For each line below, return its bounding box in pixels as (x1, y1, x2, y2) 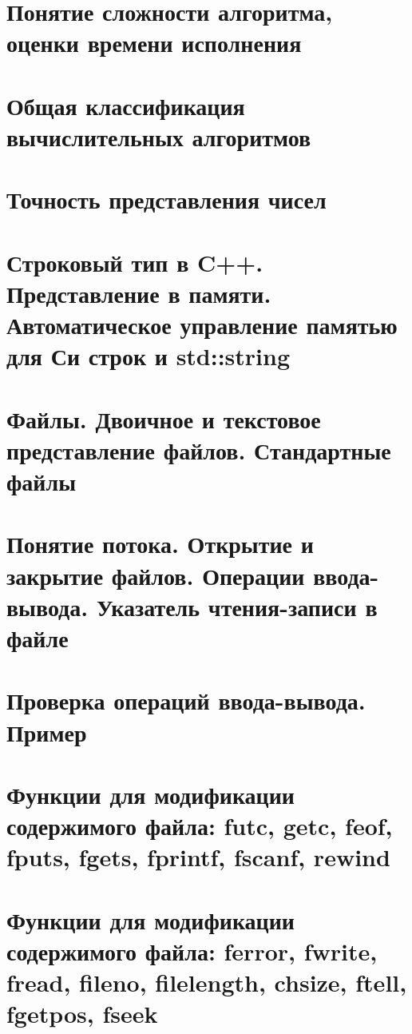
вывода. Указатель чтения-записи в (6, 590, 378, 622)
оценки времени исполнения (6, 26, 302, 59)
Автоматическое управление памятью (6, 308, 398, 341)
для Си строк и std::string (6, 340, 291, 372)
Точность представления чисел (6, 183, 327, 216)
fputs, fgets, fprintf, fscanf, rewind (6, 841, 390, 873)
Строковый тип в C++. (6, 245, 263, 278)
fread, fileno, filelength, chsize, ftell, (6, 966, 407, 998)
